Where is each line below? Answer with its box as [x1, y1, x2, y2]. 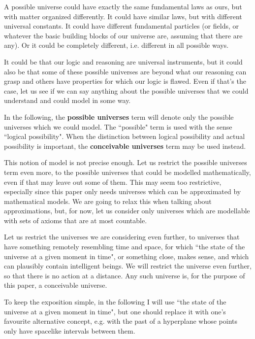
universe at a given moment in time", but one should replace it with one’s [4, 306, 226, 316]
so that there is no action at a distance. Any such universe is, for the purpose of [4, 270, 245, 280]
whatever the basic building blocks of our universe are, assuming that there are [4, 30, 243, 40]
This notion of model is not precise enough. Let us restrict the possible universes [4, 157, 247, 168]
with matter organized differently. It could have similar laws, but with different [4, 11, 242, 21]
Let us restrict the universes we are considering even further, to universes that [4, 232, 240, 242]
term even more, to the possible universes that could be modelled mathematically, [4, 167, 251, 177]
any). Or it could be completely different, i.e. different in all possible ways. [4, 40, 229, 50]
